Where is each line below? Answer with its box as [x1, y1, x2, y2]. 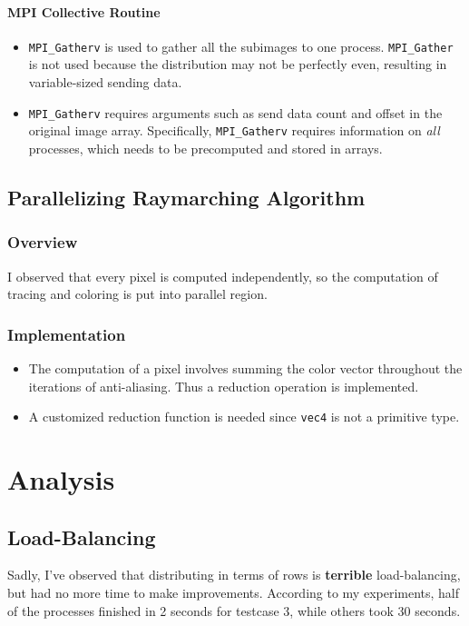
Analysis [7, 460, 115, 497]
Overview [7, 231, 78, 253]
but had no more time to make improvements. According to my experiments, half [7, 582, 460, 601]
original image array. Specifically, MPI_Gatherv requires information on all [28, 121, 440, 140]
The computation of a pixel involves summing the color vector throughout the [28, 358, 463, 377]
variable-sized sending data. [28, 73, 182, 92]
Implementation [7, 323, 126, 345]
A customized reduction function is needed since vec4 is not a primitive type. [28, 407, 460, 426]
